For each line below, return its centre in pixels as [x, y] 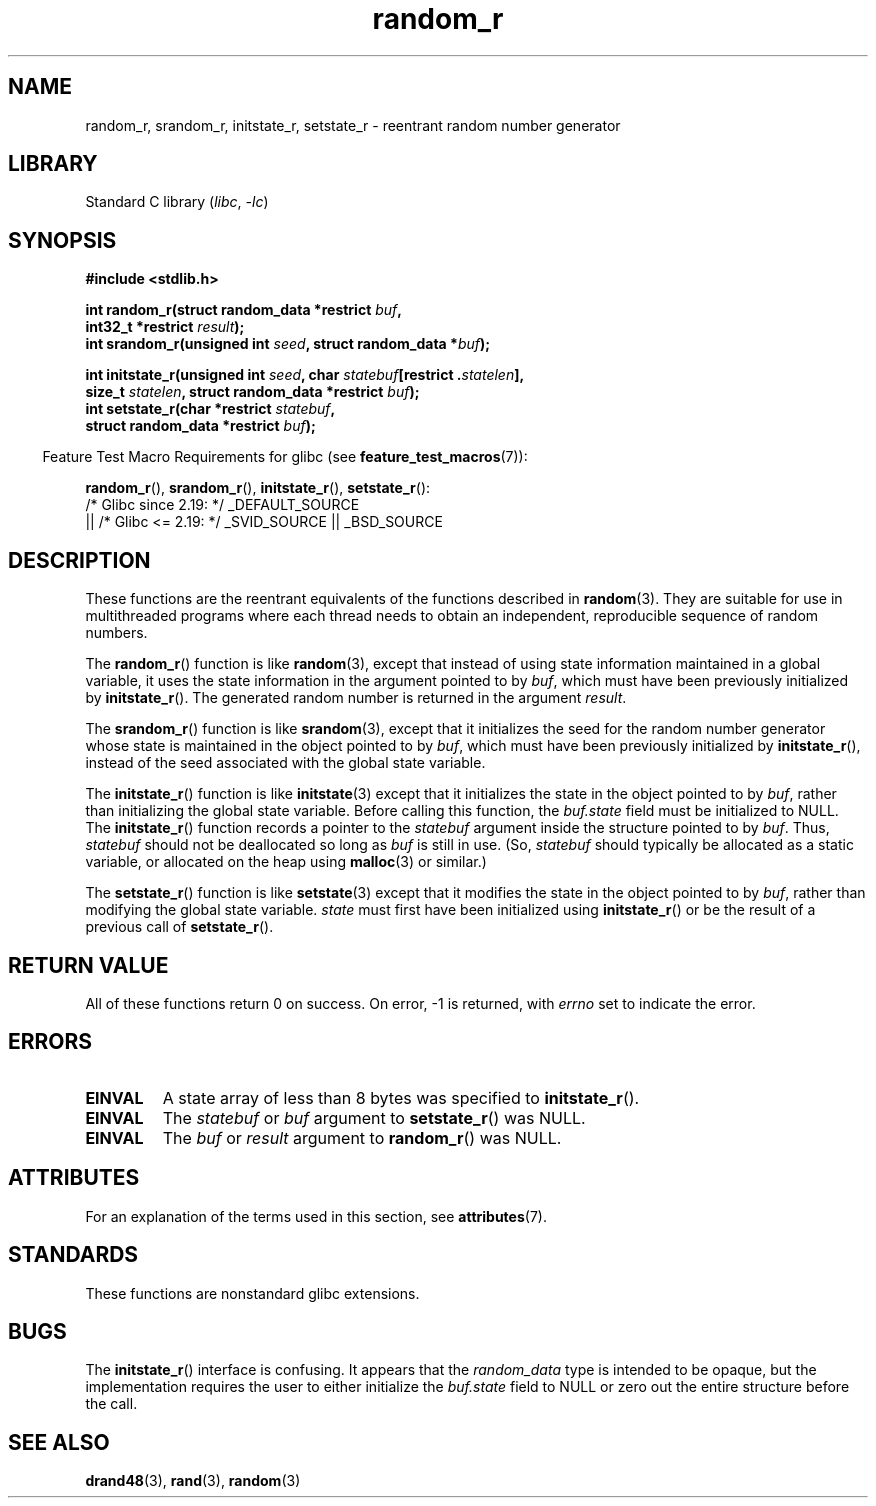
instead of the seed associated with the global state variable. [285, 763]
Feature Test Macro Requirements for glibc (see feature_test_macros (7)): [285, 457]
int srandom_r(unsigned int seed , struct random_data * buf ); [288, 344]
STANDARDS [73, 1255]
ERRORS [50, 1042]
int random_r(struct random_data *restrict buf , [243, 310]
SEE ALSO [59, 1442]
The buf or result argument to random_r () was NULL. [362, 1137]
